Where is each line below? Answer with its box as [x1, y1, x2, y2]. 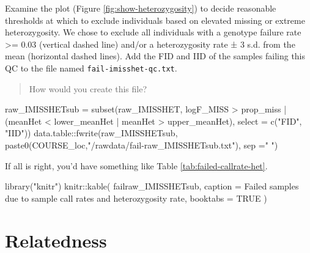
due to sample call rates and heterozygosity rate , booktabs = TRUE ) [5, 191, 267, 204]
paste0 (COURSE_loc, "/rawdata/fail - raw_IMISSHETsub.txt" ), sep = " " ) [5, 139, 278, 151]
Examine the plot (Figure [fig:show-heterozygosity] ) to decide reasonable [5, 2, 276, 14]
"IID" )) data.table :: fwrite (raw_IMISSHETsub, [5, 127, 178, 139]
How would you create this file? [29, 82, 147, 95]
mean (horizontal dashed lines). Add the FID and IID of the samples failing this [5, 50, 306, 62]
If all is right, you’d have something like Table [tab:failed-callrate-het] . [5, 159, 268, 172]
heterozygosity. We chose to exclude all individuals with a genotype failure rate [5, 26, 301, 38]
